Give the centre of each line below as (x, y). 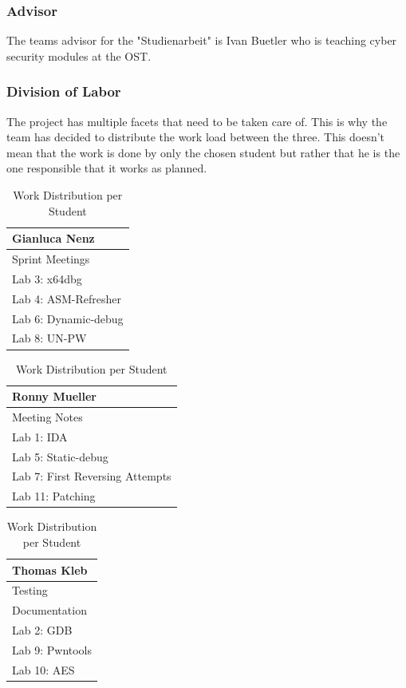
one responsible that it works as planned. (107, 168)
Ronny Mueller (54, 396)
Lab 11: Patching (54, 496)
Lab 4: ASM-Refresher (67, 298)
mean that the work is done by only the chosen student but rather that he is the (203, 152)
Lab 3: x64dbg (47, 278)
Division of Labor (64, 91)
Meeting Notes (47, 416)
